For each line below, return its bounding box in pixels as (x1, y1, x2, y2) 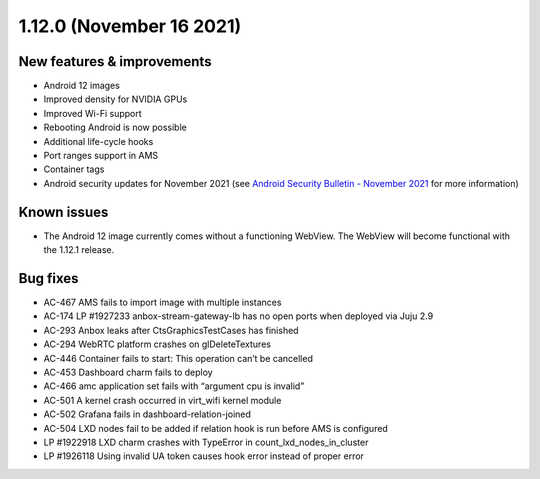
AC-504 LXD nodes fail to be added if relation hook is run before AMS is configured (43, 422, 389, 434)
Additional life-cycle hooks (43, 135, 154, 147)
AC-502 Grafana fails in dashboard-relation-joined (43, 408, 252, 420)
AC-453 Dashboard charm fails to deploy (43, 366, 214, 378)
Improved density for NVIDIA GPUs (43, 93, 188, 105)
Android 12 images (43, 80, 120, 92)
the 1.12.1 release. (43, 244, 115, 256)
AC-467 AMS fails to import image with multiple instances (43, 296, 282, 308)
